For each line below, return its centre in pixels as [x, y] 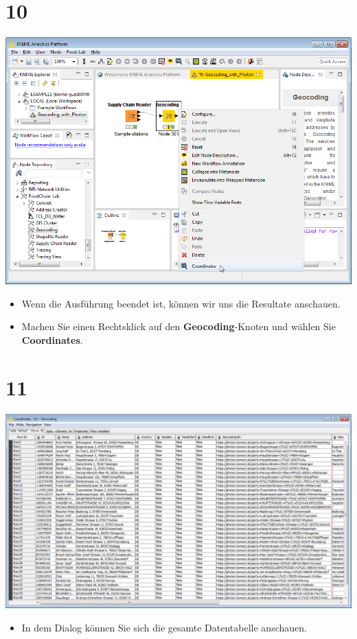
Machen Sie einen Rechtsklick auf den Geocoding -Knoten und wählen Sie [178, 326]
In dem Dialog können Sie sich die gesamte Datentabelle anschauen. [164, 627]
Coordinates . [52, 339]
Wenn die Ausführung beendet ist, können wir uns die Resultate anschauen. [181, 303]
